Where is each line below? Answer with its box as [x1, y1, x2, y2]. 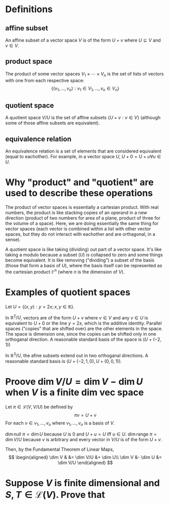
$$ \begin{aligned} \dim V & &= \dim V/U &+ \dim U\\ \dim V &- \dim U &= [8, 454, 162, 460]
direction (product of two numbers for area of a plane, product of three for [5, 214, 161, 221]
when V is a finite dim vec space [5, 387, 144, 399]
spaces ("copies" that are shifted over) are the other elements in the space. [5, 326, 163, 332]
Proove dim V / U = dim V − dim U [5, 376, 143, 387]
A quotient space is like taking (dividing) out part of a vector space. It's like [5, 246, 162, 252]
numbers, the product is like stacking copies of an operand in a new [5, 209, 147, 215]
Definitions [5, 4, 53, 15]
